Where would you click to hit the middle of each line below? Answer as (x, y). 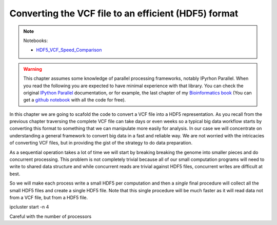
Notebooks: (36, 40)
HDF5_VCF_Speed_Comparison (69, 50)
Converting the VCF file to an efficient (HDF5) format (124, 13)
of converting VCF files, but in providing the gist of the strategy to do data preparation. (101, 143)
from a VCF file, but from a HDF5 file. (49, 197)
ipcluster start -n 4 (29, 207)
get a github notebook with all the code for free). (75, 100)
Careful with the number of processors (51, 216)
